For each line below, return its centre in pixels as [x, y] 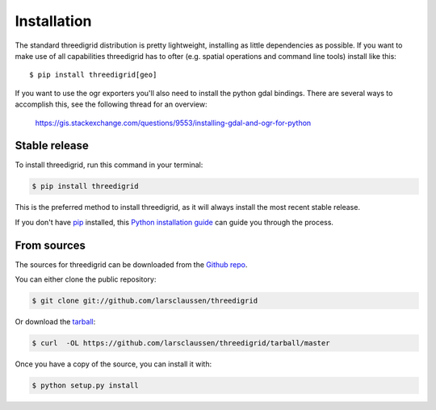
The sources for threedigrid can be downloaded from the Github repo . [131, 264]
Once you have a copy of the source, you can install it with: [113, 364]
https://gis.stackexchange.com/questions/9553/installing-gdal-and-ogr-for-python [173, 123]
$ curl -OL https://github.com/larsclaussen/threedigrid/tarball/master [181, 343]
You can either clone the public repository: [86, 279]
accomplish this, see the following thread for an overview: [111, 104]
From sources [50, 245]
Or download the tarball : [55, 322]
